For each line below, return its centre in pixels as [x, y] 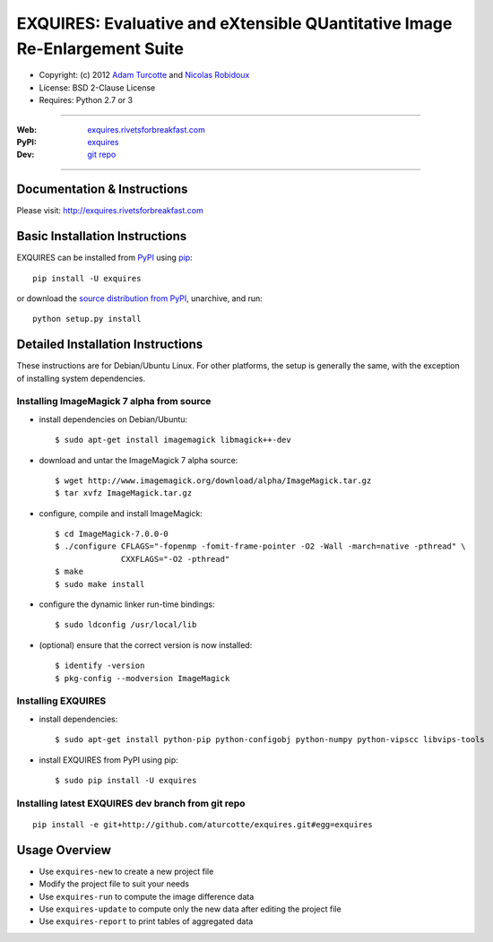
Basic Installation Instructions [102, 236]
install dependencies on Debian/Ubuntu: [113, 419]
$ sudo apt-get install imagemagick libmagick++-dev [173, 440]
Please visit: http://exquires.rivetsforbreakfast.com [110, 211]
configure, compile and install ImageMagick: [121, 513]
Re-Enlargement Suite [100, 48]
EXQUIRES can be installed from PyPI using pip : [104, 258]
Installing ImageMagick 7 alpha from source [114, 402]
